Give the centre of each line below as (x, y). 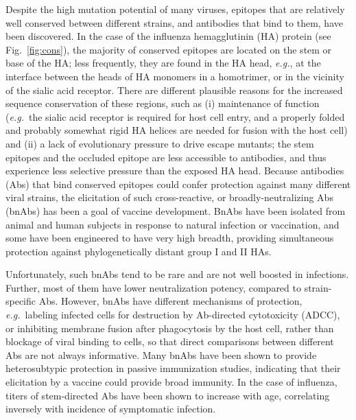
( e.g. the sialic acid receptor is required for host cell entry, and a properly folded (175, 116)
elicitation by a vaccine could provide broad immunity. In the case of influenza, (171, 382)
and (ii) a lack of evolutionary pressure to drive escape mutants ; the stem (160, 143)
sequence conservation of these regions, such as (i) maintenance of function (163, 103)
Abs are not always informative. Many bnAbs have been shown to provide (161, 354)
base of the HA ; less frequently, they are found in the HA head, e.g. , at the (163, 63)
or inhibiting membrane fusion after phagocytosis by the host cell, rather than (170, 328)
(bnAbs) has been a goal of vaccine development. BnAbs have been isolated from (176, 210)
